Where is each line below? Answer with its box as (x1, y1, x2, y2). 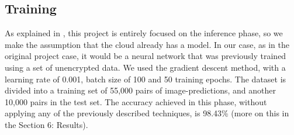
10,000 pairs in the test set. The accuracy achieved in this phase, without (5, 95, 267, 108)
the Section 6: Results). (5, 118, 88, 130)
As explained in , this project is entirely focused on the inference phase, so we (5, 27, 283, 39)
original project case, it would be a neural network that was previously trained (5, 50, 286, 62)
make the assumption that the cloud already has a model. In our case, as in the (5, 38, 289, 50)
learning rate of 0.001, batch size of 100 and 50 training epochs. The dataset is (5, 72, 286, 85)
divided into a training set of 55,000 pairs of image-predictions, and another (5, 84, 276, 96)
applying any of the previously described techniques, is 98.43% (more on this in (5, 107, 289, 119)
